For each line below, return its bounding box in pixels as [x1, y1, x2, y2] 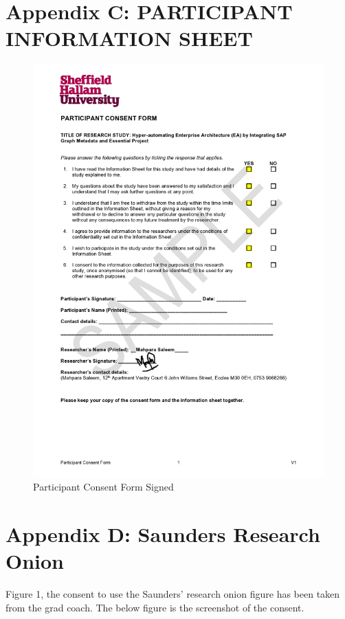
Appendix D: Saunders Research [5, 520, 320, 548]
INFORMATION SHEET [5, 24, 253, 52]
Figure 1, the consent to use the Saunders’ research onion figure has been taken [5, 587, 340, 601]
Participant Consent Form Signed [33, 480, 174, 494]
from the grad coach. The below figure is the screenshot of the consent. [5, 600, 304, 614]
